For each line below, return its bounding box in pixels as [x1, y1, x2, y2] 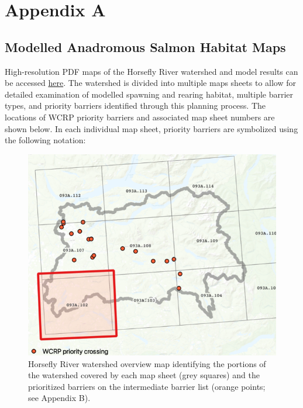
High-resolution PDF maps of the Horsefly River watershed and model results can [5, 65, 298, 77]
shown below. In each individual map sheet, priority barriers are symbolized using [5, 122, 298, 134]
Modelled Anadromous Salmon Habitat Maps [5, 37, 286, 56]
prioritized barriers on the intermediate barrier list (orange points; [28, 380, 266, 392]
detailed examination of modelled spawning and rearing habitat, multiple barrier [5, 88, 294, 100]
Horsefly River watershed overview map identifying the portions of [28, 357, 266, 369]
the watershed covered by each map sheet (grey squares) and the [28, 369, 260, 381]
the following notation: [5, 134, 86, 146]
